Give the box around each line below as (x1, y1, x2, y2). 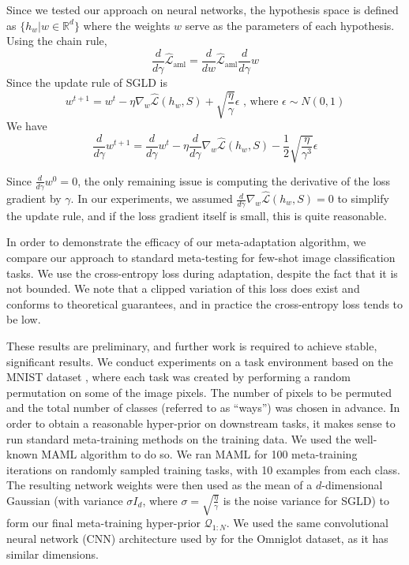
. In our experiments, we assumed (70, 190, 233, 207)
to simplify (337, 190, 389, 207)
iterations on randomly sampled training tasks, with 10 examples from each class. (6, 461, 400, 477)
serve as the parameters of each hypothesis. (185, 17, 395, 33)
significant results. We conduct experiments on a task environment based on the (6, 353, 393, 369)
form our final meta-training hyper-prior (6, 514, 201, 531)
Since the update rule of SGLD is (6, 73, 168, 90)
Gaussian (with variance (6, 492, 123, 508)
